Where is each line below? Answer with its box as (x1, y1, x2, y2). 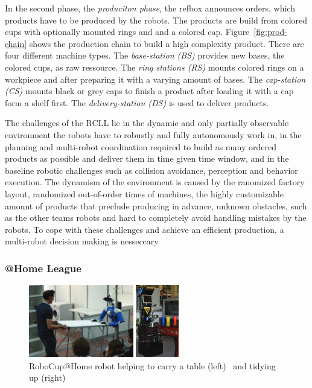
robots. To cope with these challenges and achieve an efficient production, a (5, 223, 284, 235)
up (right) (29, 371, 66, 384)
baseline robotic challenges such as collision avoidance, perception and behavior (5, 164, 298, 176)
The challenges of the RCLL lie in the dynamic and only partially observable (5, 116, 289, 129)
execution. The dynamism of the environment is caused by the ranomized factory (5, 176, 305, 188)
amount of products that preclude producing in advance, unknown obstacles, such (5, 199, 307, 212)
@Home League (5, 260, 81, 275)
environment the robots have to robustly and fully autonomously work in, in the (5, 128, 302, 141)
